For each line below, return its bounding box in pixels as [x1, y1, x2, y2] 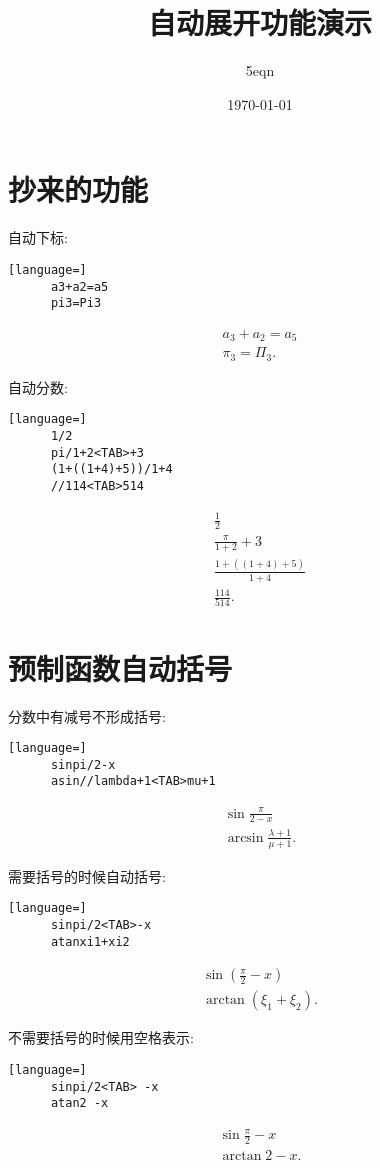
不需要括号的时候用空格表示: [8, 1027, 194, 1048]
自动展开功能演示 [147, 2, 372, 43]
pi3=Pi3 [50, 296, 102, 311]
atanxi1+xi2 [50, 934, 130, 949]
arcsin [227, 830, 264, 845]
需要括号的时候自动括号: [8, 865, 166, 886]
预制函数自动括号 [8, 647, 233, 688]
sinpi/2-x [50, 757, 116, 772]
